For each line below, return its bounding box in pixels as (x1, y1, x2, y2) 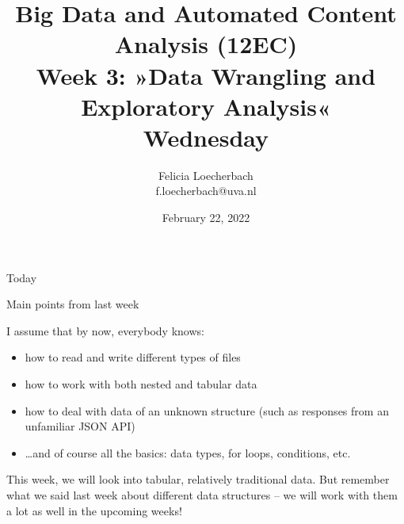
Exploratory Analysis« (81, 90, 331, 122)
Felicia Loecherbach (158, 166, 253, 183)
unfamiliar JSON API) (25, 418, 135, 434)
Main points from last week (6, 296, 139, 312)
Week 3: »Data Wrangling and (36, 59, 376, 91)
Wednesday (143, 120, 269, 153)
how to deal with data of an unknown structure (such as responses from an (25, 402, 389, 419)
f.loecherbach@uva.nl (155, 182, 257, 199)
